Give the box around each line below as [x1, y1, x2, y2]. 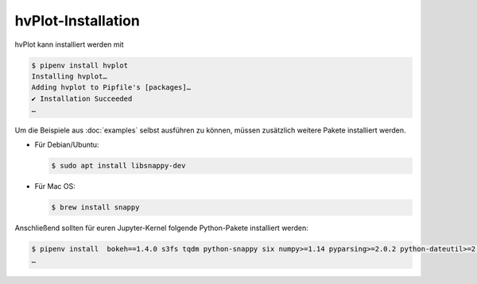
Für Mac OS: [34, 182, 76, 191]
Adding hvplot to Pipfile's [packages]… [31, 83, 191, 92]
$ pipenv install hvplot [31, 60, 129, 70]
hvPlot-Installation [14, 12, 141, 29]
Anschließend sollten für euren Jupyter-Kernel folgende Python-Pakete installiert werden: [14, 223, 309, 233]
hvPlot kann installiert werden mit [14, 40, 124, 49]
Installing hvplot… [31, 71, 107, 81]
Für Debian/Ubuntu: [34, 140, 99, 150]
